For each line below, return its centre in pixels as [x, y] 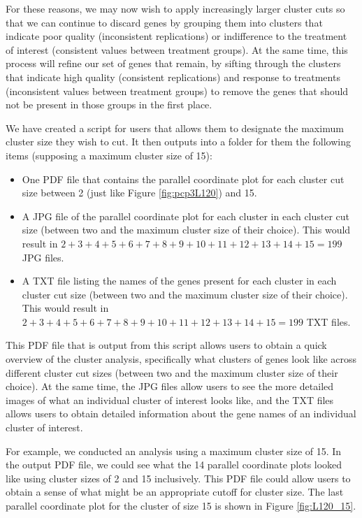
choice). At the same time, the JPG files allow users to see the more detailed [170, 386]
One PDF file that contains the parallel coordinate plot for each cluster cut [183, 179]
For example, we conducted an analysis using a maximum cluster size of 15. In [174, 451]
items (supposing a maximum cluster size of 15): [109, 155]
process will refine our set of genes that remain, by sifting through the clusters [173, 63]
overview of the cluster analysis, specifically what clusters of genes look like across [181, 359]
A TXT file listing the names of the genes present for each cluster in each [179, 281]
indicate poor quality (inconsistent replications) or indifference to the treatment [176, 36]
